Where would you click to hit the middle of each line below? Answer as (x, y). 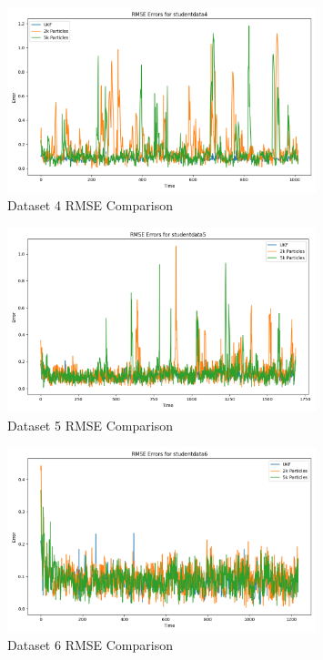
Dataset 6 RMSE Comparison (90, 645)
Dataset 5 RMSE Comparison (90, 425)
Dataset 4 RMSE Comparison (90, 205)
